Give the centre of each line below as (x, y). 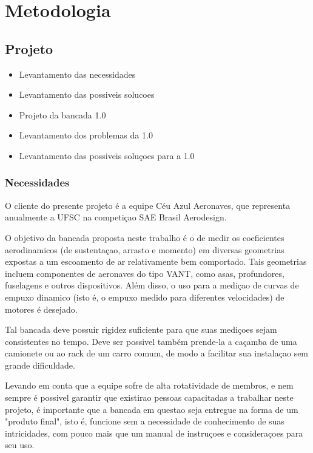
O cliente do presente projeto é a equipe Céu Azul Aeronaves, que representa (148, 205)
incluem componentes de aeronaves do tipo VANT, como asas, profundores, (145, 273)
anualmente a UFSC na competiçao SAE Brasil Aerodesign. (116, 217)
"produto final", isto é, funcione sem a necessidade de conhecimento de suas (145, 421)
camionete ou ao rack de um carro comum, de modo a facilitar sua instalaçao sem (157, 353)
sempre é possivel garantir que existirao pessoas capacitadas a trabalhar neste (149, 397)
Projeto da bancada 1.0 (62, 114)
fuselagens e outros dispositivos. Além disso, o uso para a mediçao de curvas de (152, 285)
